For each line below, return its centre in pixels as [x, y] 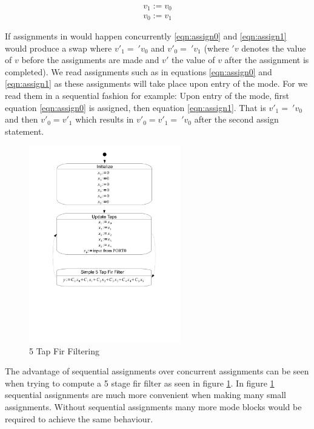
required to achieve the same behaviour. [79, 418]
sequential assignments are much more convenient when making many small [145, 395]
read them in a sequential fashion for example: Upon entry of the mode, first [147, 95]
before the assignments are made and [90, 60]
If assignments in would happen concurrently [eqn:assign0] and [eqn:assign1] [146, 35]
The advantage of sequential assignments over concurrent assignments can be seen [157, 371]
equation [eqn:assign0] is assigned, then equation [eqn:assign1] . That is [135, 107]
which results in [105, 119]
